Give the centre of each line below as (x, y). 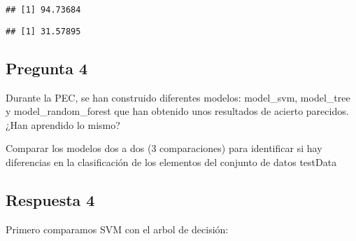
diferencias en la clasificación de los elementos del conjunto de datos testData (171, 161)
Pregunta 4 (47, 68)
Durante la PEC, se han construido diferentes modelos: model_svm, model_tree (178, 97)
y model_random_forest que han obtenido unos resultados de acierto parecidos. (177, 111)
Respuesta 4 (50, 199)
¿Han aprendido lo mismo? (63, 124)
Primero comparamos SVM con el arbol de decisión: (117, 229)
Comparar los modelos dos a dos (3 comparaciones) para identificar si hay (164, 148)
